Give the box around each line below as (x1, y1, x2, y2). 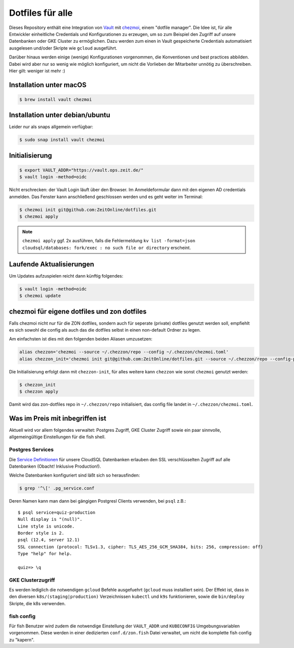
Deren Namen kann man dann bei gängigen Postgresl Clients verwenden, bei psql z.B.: (9, 498, 186, 504)
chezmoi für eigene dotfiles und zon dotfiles (9, 307, 147, 315)
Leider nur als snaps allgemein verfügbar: (9, 124, 93, 130)
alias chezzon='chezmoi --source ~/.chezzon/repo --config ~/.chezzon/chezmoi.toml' (19, 349, 229, 355)
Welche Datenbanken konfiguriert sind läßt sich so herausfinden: (9, 472, 140, 479)
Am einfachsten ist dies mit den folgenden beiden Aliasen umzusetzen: (9, 336, 153, 342)
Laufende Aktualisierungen (9, 260, 95, 268)
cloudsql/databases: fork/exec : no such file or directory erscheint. (22, 245, 191, 251)
